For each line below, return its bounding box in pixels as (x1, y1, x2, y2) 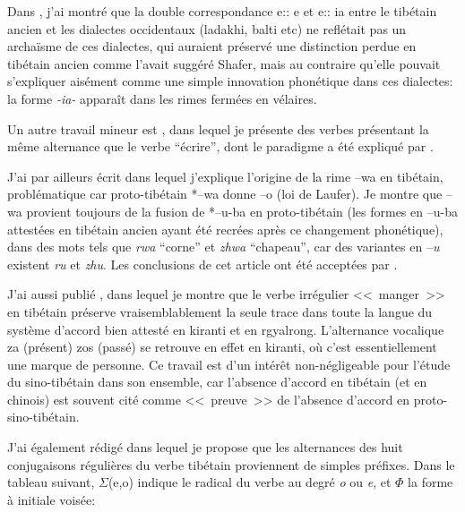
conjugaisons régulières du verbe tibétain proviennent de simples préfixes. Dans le (7, 455, 455, 474)
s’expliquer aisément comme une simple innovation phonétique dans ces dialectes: (7, 72, 453, 90)
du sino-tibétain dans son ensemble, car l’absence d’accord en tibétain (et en (7, 372, 427, 391)
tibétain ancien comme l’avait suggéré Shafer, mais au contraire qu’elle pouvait (7, 54, 441, 73)
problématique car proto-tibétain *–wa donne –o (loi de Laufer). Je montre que (7, 184, 443, 203)
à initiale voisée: (7, 490, 96, 508)
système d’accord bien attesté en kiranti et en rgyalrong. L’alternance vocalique (7, 320, 444, 338)
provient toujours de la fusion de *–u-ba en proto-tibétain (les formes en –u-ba (26, 201, 458, 220)
